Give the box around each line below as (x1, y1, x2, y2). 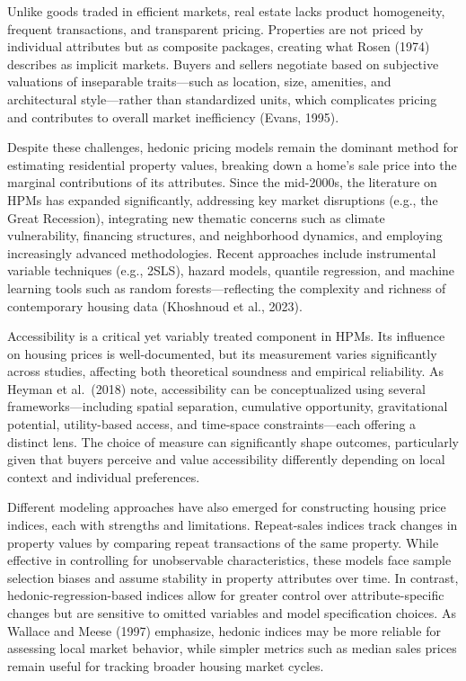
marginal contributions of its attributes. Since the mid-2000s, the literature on (7, 173, 437, 192)
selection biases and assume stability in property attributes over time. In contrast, (7, 568, 459, 587)
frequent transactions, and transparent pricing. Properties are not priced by (7, 19, 424, 38)
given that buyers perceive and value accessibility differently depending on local (7, 450, 445, 469)
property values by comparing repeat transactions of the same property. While (7, 533, 439, 551)
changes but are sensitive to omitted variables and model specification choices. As (7, 604, 456, 622)
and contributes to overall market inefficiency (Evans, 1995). (7, 107, 339, 126)
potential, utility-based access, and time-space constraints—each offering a (7, 415, 417, 434)
